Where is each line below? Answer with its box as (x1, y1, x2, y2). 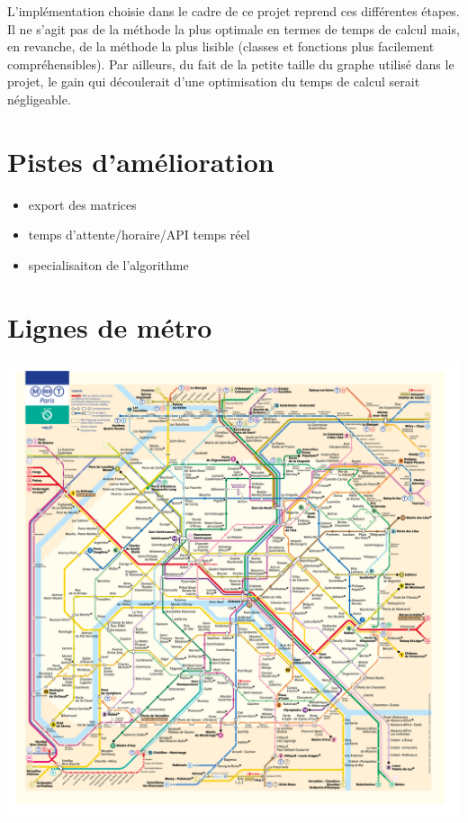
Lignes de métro (7, 308, 212, 345)
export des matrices (28, 194, 137, 213)
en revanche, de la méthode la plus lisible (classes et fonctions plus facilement (7, 37, 435, 56)
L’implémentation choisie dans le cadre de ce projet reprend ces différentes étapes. (7, 2, 460, 20)
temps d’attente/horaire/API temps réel (28, 225, 250, 244)
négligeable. (7, 89, 71, 108)
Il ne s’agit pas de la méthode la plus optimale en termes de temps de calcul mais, (7, 19, 460, 38)
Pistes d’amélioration (7, 142, 274, 179)
